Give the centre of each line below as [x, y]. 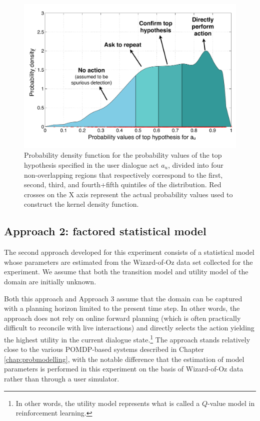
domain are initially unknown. [50, 281]
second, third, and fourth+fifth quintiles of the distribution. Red [123, 184]
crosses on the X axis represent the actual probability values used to [128, 194]
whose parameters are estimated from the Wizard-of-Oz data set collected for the [128, 262]
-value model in [231, 403]
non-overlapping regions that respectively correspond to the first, [123, 174]
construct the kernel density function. [81, 204]
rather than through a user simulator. [62, 378]
